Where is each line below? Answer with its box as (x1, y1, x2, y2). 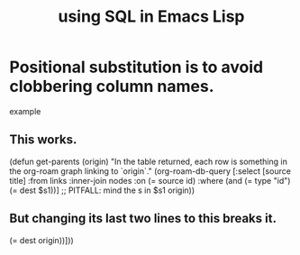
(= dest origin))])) (9, 234, 74, 245)
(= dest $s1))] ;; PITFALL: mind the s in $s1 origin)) (9, 185, 195, 196)
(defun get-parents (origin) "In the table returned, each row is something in (9, 156, 288, 167)
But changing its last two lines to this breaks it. (9, 211, 277, 226)
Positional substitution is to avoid (9, 57, 264, 77)
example (9, 105, 41, 116)
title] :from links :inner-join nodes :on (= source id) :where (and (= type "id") (9, 175, 291, 186)
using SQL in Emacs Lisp (58, 6, 245, 27)
